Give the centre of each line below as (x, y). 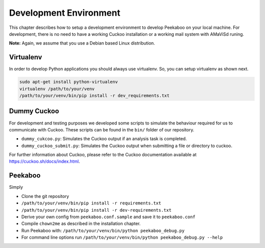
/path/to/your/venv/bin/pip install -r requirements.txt (91, 203)
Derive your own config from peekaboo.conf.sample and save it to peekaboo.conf (108, 217)
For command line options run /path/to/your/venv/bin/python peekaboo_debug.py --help (122, 237)
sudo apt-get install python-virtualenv (68, 82)
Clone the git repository (45, 196)
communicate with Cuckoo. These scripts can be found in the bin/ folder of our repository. (102, 129)
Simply (16, 187)
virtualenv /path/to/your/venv (57, 89)
